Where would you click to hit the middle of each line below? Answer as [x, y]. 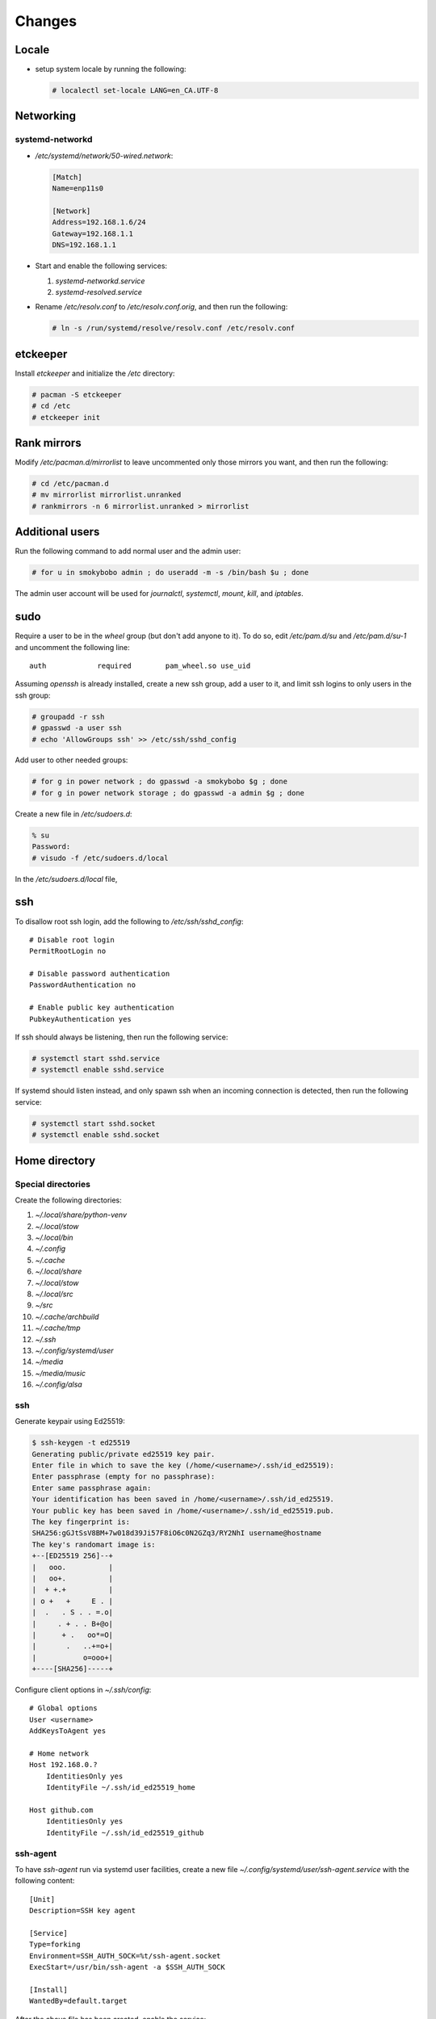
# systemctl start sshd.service [96, 1058]
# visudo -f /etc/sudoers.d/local [100, 858]
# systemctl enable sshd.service [98, 1070]
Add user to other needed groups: [71, 760]
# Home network [59, 1754]
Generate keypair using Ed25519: [70, 1421]
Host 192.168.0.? [63, 1765]
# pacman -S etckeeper [77, 395]
